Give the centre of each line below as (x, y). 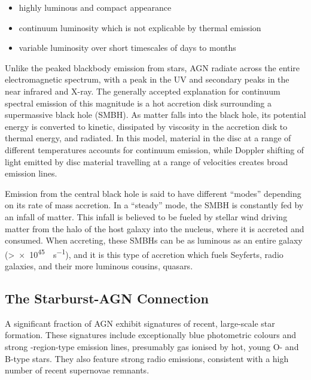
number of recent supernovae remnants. (77, 370)
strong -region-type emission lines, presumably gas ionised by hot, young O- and (152, 346)
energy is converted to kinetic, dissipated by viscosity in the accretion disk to (146, 126)
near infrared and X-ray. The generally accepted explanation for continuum (143, 91)
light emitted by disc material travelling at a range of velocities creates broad (147, 161)
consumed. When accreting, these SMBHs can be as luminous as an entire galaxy (154, 240)
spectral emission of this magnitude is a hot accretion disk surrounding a (138, 103)
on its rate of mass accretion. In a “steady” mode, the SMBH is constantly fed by (154, 205)
